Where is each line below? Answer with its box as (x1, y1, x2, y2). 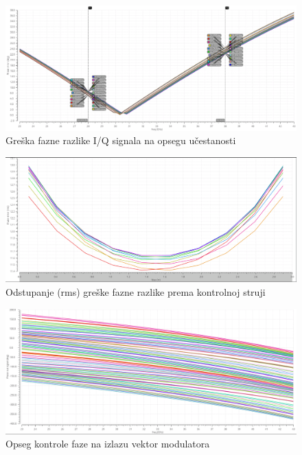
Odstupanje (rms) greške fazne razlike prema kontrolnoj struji (5, 284, 266, 299)
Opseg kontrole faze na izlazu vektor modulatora (5, 436, 210, 451)
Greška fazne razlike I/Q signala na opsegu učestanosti (5, 133, 236, 148)
